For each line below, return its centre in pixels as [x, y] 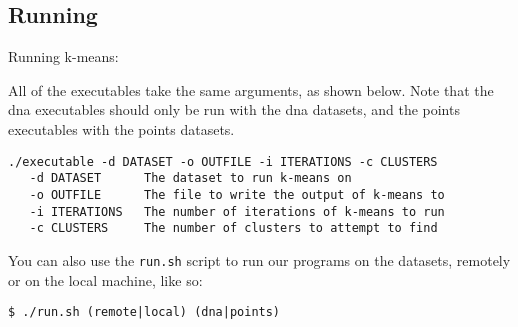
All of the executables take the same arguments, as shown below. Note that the [251, 89]
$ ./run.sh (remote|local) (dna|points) [144, 312]
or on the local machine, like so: [105, 279]
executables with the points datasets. [121, 128]
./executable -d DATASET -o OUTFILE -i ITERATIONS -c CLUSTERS [223, 161]
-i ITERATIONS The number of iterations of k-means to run [237, 211]
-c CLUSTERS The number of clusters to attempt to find [233, 228]
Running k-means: [63, 56]
